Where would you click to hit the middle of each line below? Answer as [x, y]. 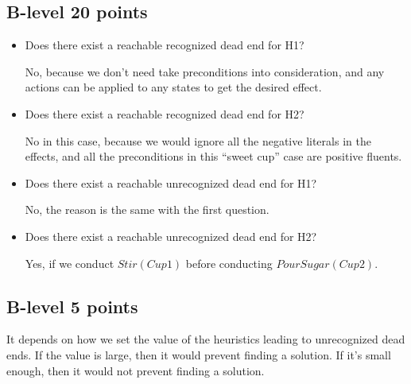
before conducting [229, 263]
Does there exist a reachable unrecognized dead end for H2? [171, 236]
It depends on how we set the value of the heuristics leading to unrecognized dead [206, 339]
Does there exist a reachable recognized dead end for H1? [165, 45]
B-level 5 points [72, 306]
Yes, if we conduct [70, 263]
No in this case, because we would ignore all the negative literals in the [198, 140]
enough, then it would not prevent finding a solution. [136, 370]
